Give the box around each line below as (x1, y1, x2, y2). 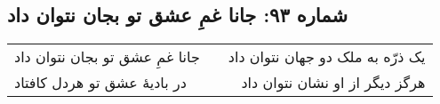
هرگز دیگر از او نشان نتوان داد (241, 72, 426, 93)
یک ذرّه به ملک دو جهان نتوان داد (228, 46, 426, 68)
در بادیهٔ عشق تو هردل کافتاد (14, 72, 187, 93)
